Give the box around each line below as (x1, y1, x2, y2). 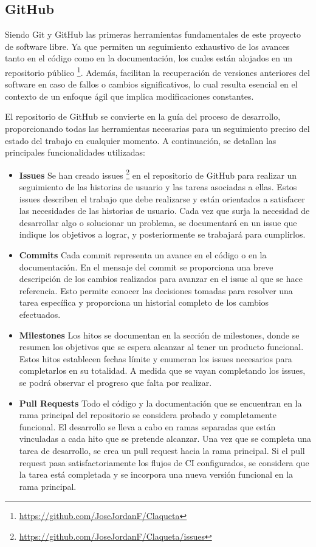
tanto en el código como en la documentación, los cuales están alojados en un (5, 52, 293, 64)
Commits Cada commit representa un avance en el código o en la (19, 249, 267, 261)
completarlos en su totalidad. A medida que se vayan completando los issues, (19, 364, 306, 377)
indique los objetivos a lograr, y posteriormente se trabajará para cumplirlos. (19, 228, 306, 241)
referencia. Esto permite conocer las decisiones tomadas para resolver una (19, 284, 293, 297)
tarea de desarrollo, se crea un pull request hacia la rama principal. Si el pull (19, 444, 305, 456)
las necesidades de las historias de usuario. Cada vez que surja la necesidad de (19, 204, 310, 217)
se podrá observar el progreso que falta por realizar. (19, 376, 212, 388)
